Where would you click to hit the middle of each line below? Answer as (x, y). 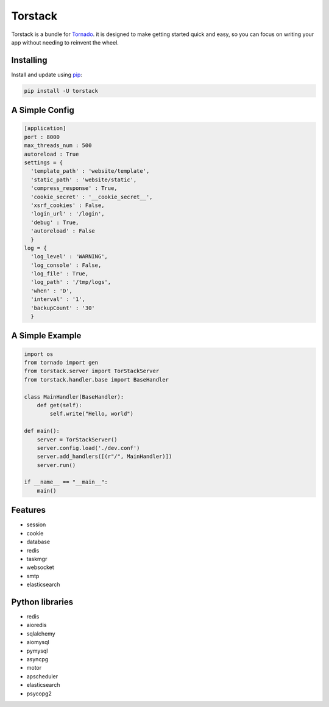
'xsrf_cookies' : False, (68, 205)
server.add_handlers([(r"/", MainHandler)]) (104, 457)
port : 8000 (42, 137)
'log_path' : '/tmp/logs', (71, 282)
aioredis (37, 625)
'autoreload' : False (63, 231)
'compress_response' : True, (74, 188)
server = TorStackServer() (77, 439)
